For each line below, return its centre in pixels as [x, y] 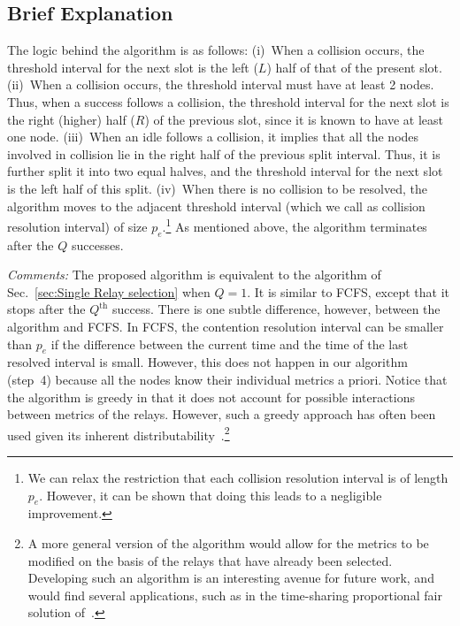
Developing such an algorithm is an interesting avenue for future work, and [231, 578]
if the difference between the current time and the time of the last [230, 344]
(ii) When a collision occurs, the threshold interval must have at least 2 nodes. [221, 84]
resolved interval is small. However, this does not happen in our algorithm [207, 362]
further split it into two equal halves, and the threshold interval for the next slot [225, 171]
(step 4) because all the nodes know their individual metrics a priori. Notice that [227, 379]
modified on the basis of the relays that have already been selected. [210, 560]
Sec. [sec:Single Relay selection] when [109, 291]
